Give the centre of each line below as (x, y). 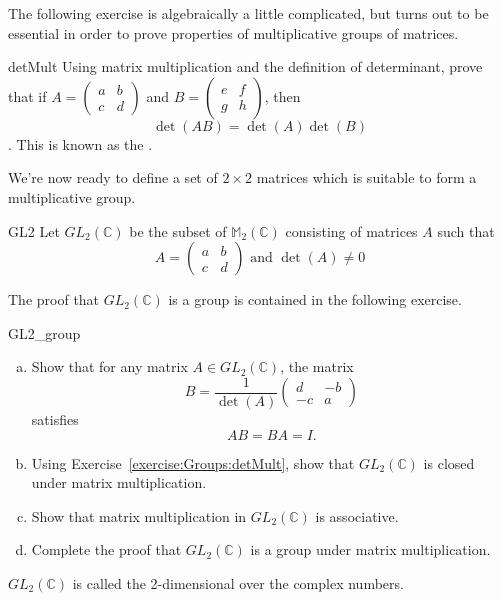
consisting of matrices (351, 230)
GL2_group (44, 332)
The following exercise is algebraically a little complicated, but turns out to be (248, 13)
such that (466, 230)
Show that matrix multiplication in (139, 515)
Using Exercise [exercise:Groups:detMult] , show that (193, 462)
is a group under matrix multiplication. (370, 549)
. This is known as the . (80, 143)
